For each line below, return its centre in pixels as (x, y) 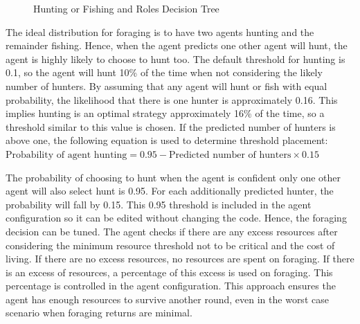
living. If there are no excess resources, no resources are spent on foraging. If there (180, 259)
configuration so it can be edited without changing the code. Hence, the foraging (176, 218)
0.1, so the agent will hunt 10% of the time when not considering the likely (164, 72)
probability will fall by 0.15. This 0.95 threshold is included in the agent (159, 204)
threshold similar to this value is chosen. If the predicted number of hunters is (171, 126)
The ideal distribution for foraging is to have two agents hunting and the (160, 31)
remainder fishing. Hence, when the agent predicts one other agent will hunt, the (177, 45)
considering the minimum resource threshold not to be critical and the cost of (170, 245)
